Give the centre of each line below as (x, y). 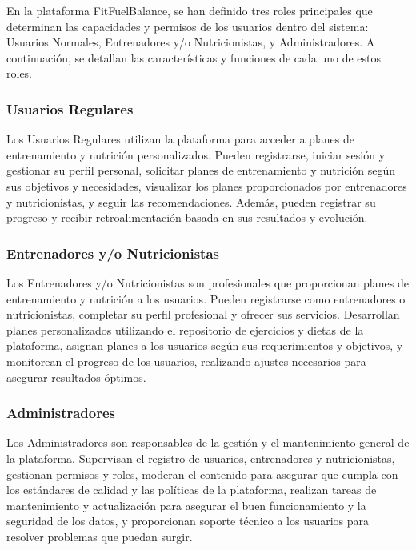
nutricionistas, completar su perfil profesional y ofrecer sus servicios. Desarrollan (203, 314)
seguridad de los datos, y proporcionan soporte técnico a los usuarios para (188, 521)
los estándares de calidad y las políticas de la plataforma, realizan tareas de (192, 490)
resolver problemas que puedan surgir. (100, 536)
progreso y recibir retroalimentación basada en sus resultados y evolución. (187, 217)
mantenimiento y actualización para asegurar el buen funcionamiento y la (186, 505)
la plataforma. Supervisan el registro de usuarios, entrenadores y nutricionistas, (201, 458)
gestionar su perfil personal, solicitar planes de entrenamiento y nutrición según (201, 170)
